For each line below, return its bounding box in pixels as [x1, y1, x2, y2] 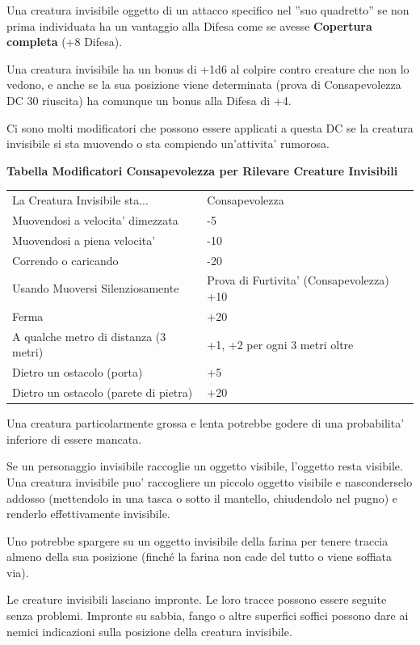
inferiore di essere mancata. [6, 430, 142, 447]
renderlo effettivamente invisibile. [6, 505, 170, 522]
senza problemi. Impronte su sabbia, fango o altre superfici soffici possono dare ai [6, 607, 409, 624]
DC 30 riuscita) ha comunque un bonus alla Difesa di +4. [6, 91, 292, 108]
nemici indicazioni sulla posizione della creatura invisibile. [6, 622, 292, 639]
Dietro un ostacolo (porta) [12, 364, 143, 381]
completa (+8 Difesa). [6, 33, 123, 50]
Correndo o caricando [12, 251, 119, 268]
